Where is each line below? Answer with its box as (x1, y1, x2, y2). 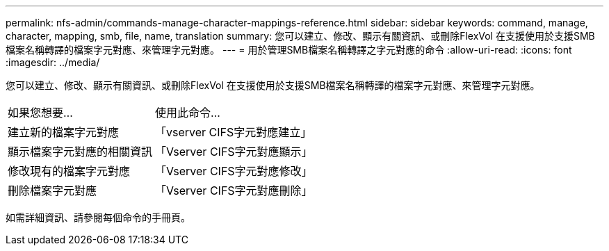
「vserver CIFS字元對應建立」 (155, 125, 312, 139)
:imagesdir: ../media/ (6, 56, 100, 68)
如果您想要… (8, 106, 73, 120)
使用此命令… (155, 106, 220, 120)
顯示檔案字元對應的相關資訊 (8, 145, 153, 159)
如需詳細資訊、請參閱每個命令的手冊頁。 (6, 211, 190, 223)
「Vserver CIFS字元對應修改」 (155, 164, 313, 178)
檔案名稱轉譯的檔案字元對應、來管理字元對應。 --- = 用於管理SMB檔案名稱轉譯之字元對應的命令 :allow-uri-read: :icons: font (6, 44, 572, 56)
